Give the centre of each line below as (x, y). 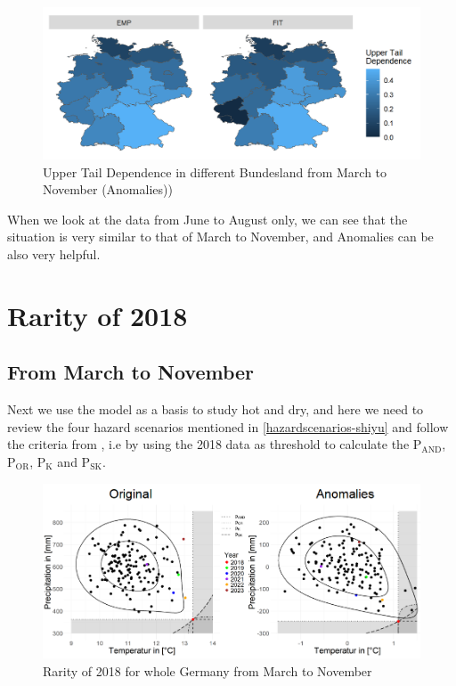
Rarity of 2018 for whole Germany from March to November (208, 670)
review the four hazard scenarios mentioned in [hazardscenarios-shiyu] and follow (228, 426)
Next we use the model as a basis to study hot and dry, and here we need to (216, 409)
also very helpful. (54, 253)
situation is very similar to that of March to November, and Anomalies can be (220, 237)
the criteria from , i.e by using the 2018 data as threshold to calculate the (208, 444)
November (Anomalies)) (108, 189)
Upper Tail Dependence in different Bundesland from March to (215, 171)
